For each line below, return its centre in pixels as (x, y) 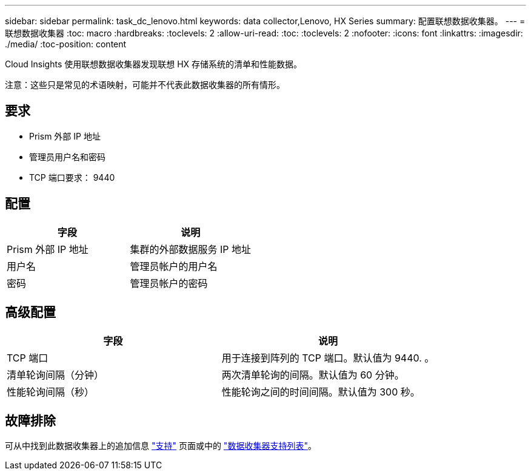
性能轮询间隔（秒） (51, 392)
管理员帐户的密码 (169, 283)
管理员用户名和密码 (67, 157)
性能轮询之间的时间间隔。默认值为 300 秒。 (321, 392)
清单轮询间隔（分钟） (55, 375)
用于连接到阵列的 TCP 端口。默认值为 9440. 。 (328, 358)
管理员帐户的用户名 (174, 266)
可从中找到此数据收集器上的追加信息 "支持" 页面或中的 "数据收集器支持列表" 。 (161, 446)
